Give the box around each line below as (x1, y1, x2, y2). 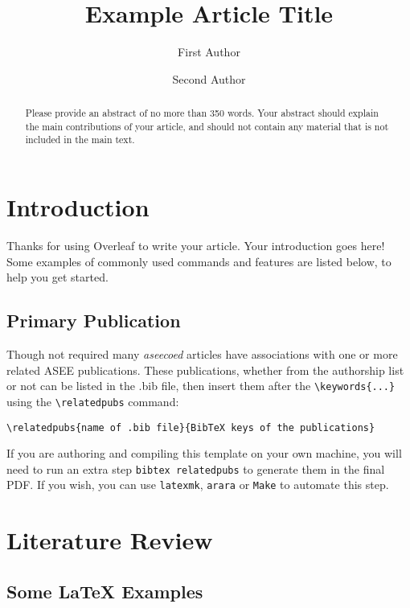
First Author (178, 43, 240, 60)
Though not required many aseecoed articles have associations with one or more (6, 346, 398, 362)
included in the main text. (25, 133, 135, 146)
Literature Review (6, 524, 213, 557)
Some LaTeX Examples (6, 578, 203, 603)
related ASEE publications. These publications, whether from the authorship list (6, 361, 404, 378)
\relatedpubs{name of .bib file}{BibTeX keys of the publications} (6, 421, 375, 433)
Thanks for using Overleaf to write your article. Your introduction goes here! (6, 237, 385, 254)
